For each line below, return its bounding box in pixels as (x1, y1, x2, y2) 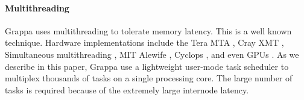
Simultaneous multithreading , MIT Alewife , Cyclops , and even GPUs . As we (5, 48, 299, 60)
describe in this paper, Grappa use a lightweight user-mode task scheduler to (5, 60, 289, 72)
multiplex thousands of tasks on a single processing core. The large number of (5, 72, 293, 84)
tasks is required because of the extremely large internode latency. (5, 83, 249, 96)
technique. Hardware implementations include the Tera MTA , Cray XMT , (5, 36, 284, 49)
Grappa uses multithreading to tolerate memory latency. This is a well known (5, 24, 292, 37)
